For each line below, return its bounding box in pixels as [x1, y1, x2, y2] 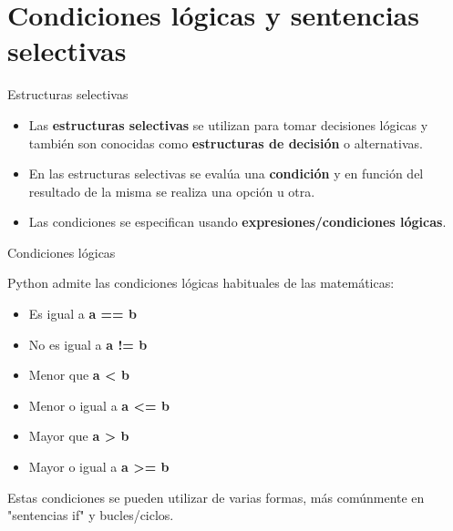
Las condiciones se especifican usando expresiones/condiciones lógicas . [28, 212, 447, 231]
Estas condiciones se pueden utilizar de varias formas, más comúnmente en [7, 487, 425, 506]
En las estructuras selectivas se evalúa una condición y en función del [28, 164, 424, 183]
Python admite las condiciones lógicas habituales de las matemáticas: [7, 273, 395, 292]
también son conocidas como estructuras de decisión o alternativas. [28, 133, 423, 152]
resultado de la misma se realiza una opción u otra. [28, 181, 315, 200]
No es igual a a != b [28, 334, 148, 353]
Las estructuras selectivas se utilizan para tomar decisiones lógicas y [28, 115, 428, 134]
